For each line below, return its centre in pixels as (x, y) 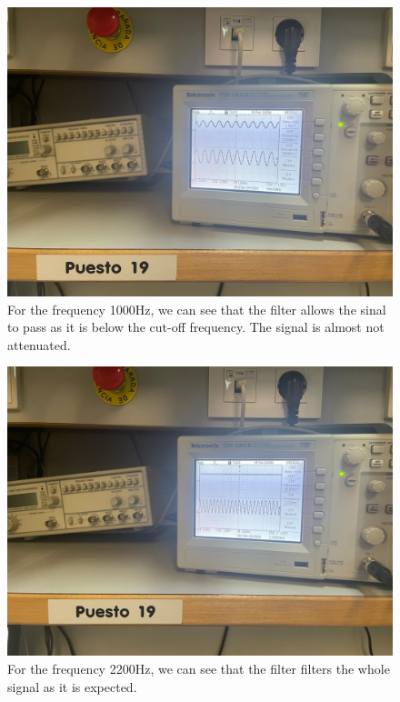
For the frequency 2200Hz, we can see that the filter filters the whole (199, 668)
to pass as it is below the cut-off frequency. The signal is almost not (196, 327)
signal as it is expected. (72, 686)
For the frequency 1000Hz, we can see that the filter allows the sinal (197, 309)
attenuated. (39, 344)
